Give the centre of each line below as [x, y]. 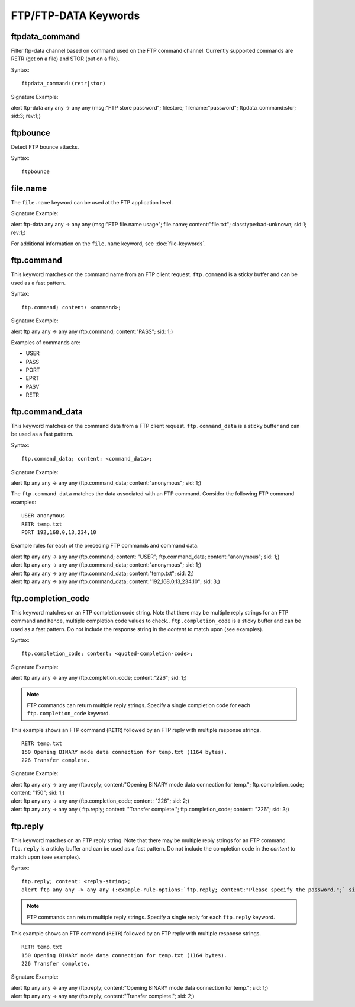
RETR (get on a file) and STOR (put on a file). [65, 59]
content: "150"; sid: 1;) [38, 793]
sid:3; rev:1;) [26, 116]
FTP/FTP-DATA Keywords [75, 15]
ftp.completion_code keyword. [69, 714]
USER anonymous [43, 516]
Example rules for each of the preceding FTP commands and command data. [105, 546]
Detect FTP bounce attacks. [45, 147]
